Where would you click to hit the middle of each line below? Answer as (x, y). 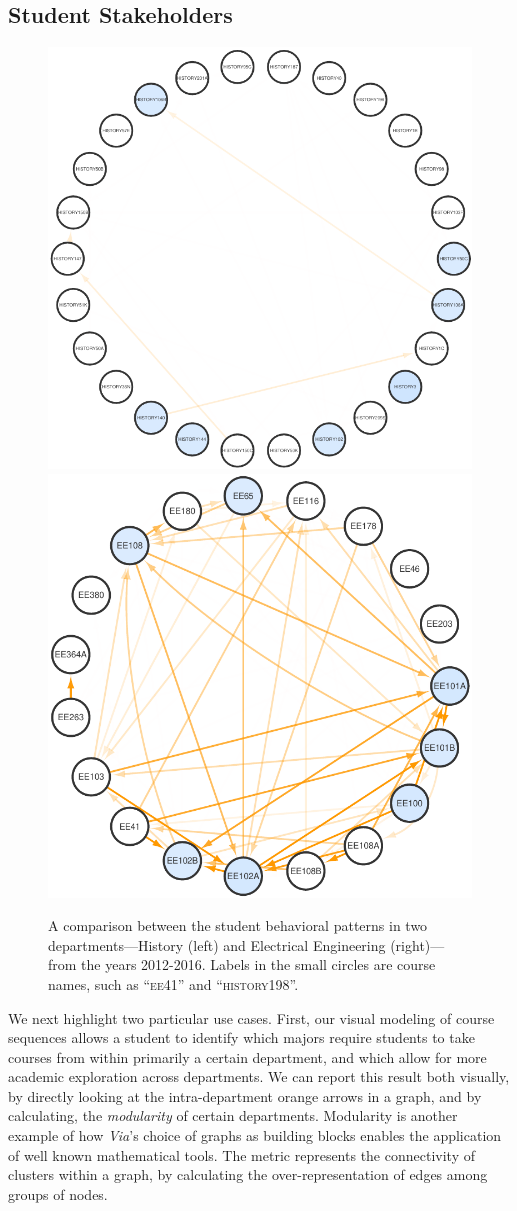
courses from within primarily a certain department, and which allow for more (247, 1056)
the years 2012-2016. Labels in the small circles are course (258, 964)
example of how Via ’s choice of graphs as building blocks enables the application (255, 1135)
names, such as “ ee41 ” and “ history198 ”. (173, 983)
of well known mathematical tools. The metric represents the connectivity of (241, 1154)
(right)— (417, 944)
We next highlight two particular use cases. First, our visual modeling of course (251, 1017)
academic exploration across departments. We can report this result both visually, (259, 1076)
